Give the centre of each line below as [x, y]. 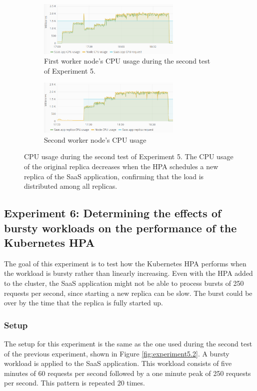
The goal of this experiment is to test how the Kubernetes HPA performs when [125, 263]
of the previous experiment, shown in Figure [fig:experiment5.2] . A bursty [117, 353]
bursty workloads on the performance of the [120, 228]
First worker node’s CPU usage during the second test [127, 61]
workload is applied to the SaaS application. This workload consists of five [118, 363]
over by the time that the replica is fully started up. [83, 303]
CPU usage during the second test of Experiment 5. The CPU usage [129, 156]
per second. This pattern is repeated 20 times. [74, 383]
